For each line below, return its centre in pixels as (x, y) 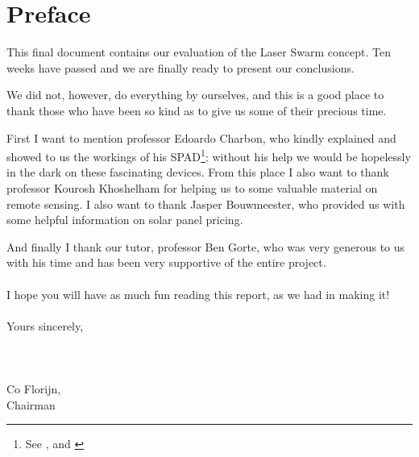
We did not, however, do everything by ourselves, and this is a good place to (195, 95)
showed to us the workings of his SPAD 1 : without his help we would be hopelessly (209, 155)
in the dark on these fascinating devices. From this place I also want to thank (198, 172)
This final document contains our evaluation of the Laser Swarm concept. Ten (199, 52)
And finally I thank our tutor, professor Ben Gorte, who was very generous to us (206, 246)
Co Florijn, (34, 389)
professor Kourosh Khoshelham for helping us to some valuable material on (192, 187)
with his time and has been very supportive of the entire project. (166, 262)
